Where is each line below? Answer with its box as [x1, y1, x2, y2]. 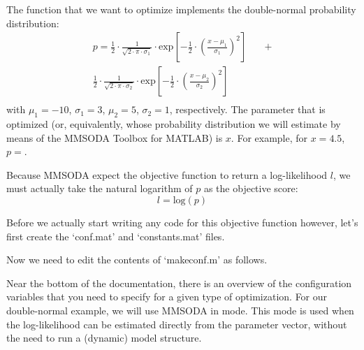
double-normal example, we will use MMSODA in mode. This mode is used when [6, 303, 354, 318]
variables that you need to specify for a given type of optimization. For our [6, 289, 328, 304]
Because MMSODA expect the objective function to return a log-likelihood [6, 167, 328, 182]
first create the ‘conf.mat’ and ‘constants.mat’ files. [6, 228, 225, 243]
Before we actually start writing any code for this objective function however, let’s [6, 215, 358, 230]
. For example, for [231, 130, 308, 145]
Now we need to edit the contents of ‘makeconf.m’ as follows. [6, 252, 268, 267]
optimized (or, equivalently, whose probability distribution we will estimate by [6, 117, 341, 131]
